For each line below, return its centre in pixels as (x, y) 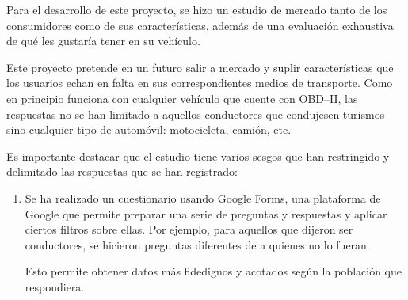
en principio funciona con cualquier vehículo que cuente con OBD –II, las (182, 98)
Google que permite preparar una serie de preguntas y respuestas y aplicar (206, 213)
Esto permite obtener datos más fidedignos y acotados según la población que (213, 271)
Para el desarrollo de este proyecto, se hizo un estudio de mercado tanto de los (197, 9)
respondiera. (55, 286)
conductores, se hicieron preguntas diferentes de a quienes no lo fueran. (197, 244)
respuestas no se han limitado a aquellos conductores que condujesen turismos (196, 114)
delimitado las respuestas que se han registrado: (122, 171)
